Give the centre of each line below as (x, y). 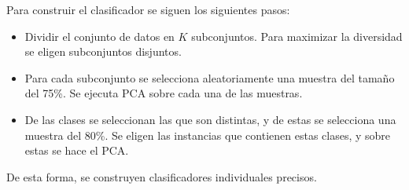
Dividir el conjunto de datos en (99, 36)
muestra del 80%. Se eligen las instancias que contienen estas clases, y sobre (208, 135)
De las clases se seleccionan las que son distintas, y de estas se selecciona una (210, 119)
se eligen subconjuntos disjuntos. (103, 51)
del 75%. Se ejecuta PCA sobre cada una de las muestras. (164, 93)
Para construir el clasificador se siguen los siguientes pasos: (148, 9)
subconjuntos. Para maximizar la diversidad (297, 36)
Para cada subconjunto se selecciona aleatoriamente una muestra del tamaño (210, 77)
